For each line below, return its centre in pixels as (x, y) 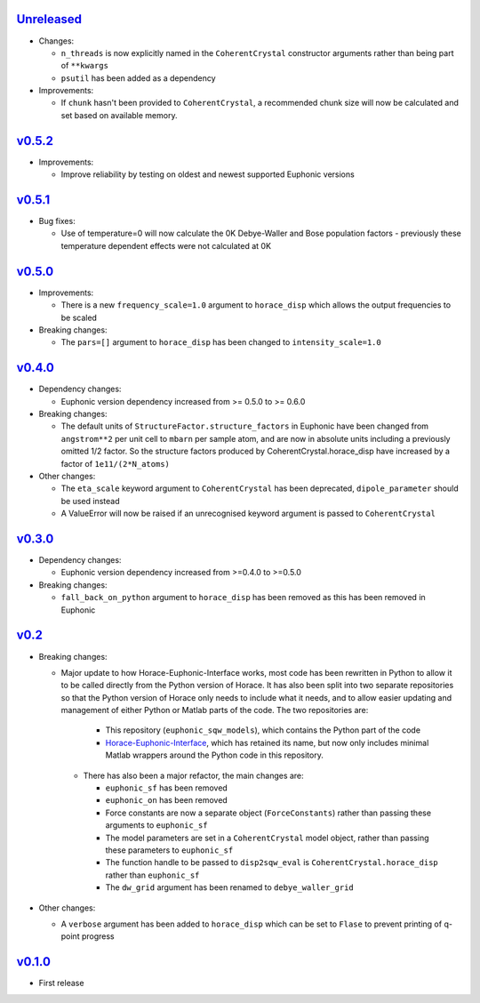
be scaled (79, 317)
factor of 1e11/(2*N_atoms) (116, 463)
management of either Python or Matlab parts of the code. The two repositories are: (215, 710)
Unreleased (49, 19)
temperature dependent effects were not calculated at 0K (166, 245)
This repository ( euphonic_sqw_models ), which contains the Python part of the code (263, 730)
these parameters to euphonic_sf (169, 850)
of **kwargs (84, 66)
